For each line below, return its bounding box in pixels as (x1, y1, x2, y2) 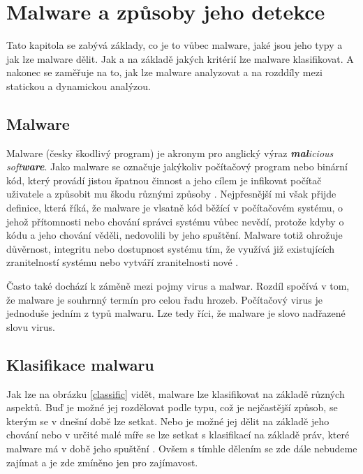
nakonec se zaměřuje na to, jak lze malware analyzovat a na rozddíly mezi (6, 65, 323, 80)
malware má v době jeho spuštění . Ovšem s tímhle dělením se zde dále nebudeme (6, 441, 357, 455)
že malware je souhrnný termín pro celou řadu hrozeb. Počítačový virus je (6, 292, 323, 306)
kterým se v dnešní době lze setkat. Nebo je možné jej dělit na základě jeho (6, 413, 329, 428)
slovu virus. (6, 319, 55, 334)
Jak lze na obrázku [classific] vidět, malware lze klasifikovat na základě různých (6, 386, 345, 401)
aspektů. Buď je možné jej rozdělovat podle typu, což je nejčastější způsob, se (6, 400, 338, 415)
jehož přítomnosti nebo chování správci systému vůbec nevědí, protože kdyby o (6, 214, 344, 228)
